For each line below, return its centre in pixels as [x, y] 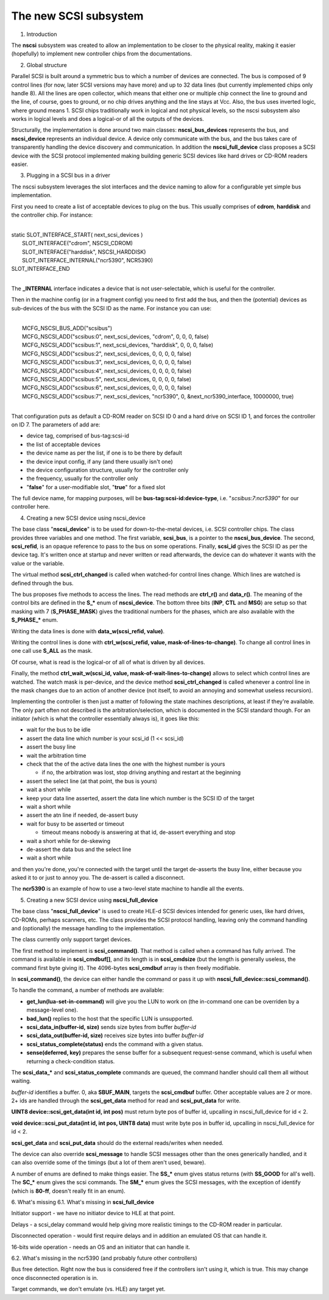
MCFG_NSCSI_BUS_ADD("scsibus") [67, 328]
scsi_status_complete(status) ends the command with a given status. [115, 1044]
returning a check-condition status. [71, 1061]
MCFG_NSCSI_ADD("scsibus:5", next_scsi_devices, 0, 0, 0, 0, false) [107, 379]
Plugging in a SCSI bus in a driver [69, 175]
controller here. [30, 507]
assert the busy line [51, 747]
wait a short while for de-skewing [69, 841]
